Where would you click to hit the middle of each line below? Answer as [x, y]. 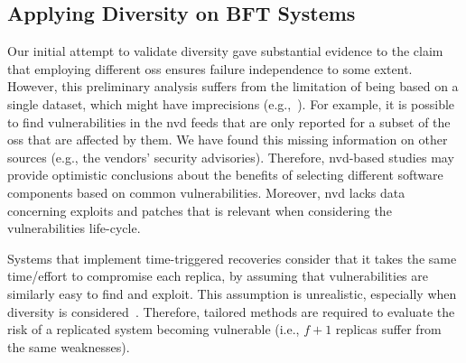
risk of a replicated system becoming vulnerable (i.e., [154, 329]
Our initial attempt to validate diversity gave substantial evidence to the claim [225, 51]
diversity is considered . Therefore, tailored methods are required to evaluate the [231, 311]
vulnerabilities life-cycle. [74, 228]
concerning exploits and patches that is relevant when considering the [200, 210]
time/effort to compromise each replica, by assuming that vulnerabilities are [218, 276]
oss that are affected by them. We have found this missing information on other [228, 140]
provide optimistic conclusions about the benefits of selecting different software [225, 175]
